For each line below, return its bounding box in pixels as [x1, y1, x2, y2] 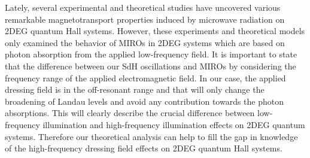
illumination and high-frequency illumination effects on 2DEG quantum [42, 118, 305, 130]
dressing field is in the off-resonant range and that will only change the [5, 83, 265, 96]
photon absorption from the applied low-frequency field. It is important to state [5, 48, 297, 60]
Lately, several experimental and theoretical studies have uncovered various [5, 1, 281, 13]
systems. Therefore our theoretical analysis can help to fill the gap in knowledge [5, 130, 298, 142]
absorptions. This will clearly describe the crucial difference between [5, 107, 255, 119]
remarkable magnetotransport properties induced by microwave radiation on [5, 13, 285, 25]
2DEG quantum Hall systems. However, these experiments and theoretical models [5, 25, 305, 37]
